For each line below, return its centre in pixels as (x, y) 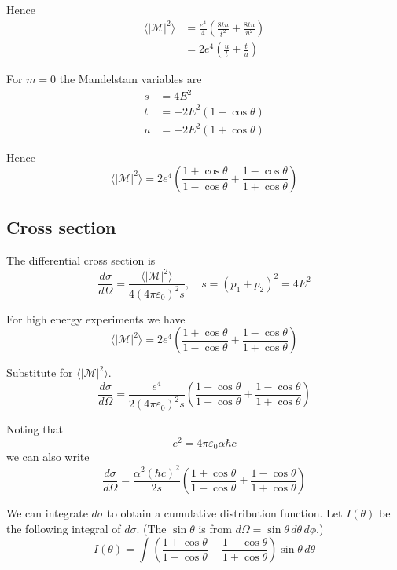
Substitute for (40, 373)
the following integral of (64, 528)
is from (215, 528)
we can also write (48, 457)
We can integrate (47, 513)
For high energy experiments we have (96, 318)
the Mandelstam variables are (130, 79)
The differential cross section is (81, 260)
